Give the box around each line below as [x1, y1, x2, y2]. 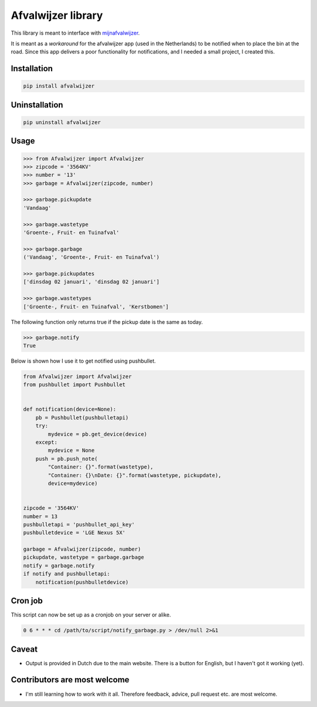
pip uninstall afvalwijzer [23, 119, 101, 126]
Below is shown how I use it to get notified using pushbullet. [11, 357, 156, 364]
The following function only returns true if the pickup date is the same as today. [11, 318, 203, 326]
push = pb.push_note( [35, 455, 98, 462]
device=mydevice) [48, 480, 98, 487]
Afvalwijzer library [11, 9, 103, 22]
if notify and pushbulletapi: [23, 571, 110, 577]
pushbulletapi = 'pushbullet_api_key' [23, 521, 135, 528]
